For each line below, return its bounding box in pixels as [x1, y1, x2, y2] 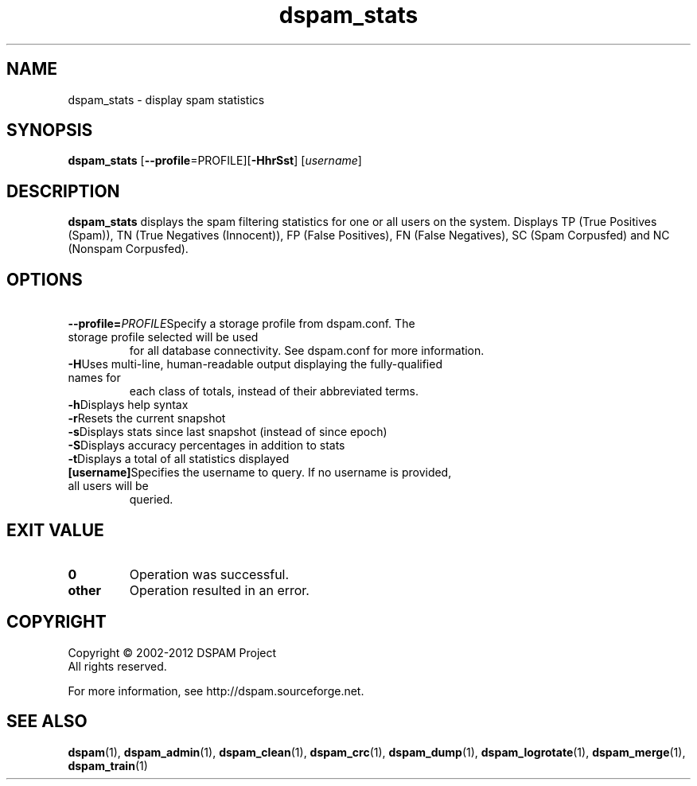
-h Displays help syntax [68, 398, 189, 412]
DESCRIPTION [6, 181, 120, 201]
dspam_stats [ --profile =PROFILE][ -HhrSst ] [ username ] [68, 154, 362, 168]
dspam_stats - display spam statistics [68, 92, 265, 107]
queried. [129, 492, 173, 507]
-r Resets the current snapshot [68, 411, 226, 426]
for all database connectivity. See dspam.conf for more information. [129, 344, 485, 358]
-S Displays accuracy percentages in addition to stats [68, 438, 345, 453]
